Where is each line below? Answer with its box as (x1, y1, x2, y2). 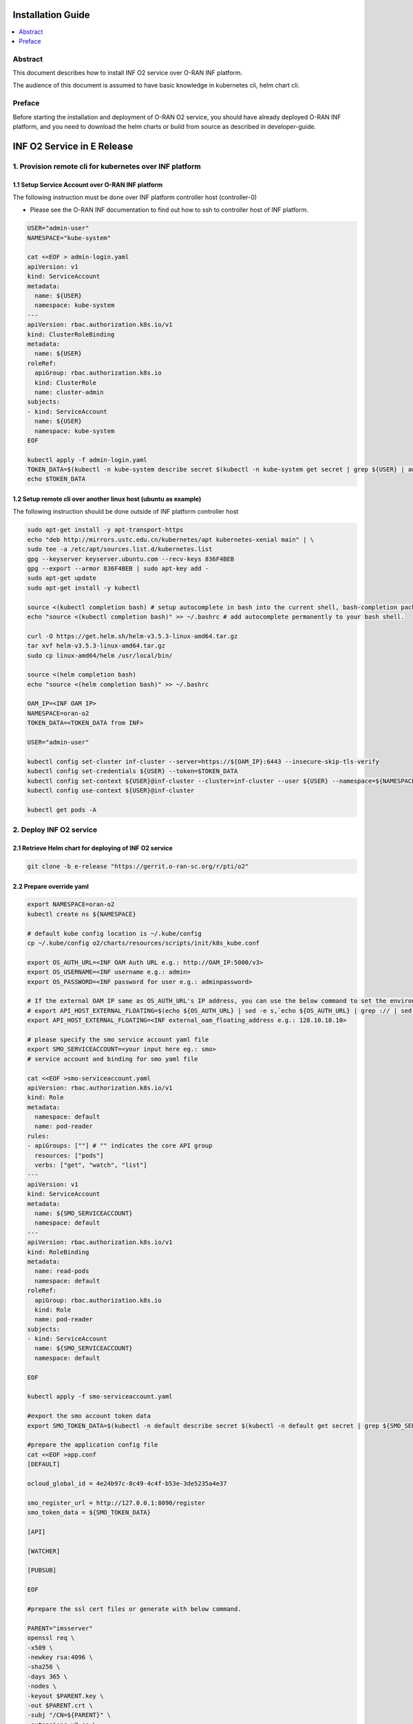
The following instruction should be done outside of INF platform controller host (12, 508, 239, 516)
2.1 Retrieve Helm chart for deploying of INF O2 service (12, 843, 173, 852)
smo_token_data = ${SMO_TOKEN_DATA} (27, 1509, 151, 1516)
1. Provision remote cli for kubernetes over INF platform (12, 161, 201, 171)
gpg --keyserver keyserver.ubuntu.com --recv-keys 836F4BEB (27, 555, 235, 563)
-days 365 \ (27, 1672, 68, 1681)
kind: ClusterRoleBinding (27, 330, 115, 338)
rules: (27, 1132, 50, 1140)
